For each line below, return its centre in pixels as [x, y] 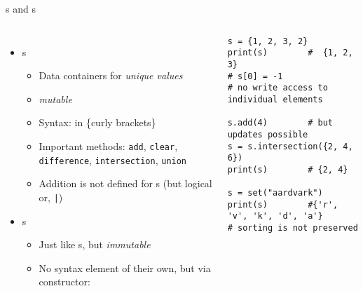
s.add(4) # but [280, 123]
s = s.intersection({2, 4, [290, 146]
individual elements [275, 99]
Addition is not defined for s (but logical [125, 183]
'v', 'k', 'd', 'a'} [275, 216]
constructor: [64, 282]
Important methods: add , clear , [108, 145]
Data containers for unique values [111, 75]
